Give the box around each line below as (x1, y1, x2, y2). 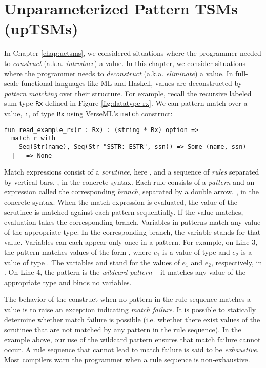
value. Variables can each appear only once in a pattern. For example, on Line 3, (4, 236, 258, 247)
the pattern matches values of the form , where (4, 246, 152, 257)
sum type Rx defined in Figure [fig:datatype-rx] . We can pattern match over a (4, 98, 248, 109)
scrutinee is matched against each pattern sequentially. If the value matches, (4, 206, 243, 217)
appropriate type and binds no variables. (4, 276, 132, 287)
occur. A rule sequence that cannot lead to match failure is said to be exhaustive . (4, 344, 259, 355)
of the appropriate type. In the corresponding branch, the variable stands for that (4, 226, 261, 237)
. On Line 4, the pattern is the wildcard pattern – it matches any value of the (4, 267, 245, 277)
